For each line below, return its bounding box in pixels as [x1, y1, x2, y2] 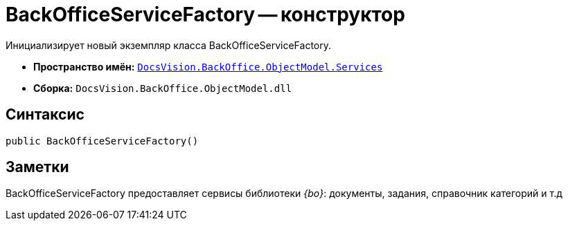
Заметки [6, 158, 69, 176]
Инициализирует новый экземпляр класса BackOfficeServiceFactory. [6, 39, 332, 51]
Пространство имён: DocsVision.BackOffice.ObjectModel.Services [33, 60, 383, 73]
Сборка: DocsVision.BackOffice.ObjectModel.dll [33, 82, 292, 94]
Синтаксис [6, 106, 85, 124]
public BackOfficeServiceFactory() [6, 135, 199, 147]
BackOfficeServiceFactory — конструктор [6, 3, 405, 26]
